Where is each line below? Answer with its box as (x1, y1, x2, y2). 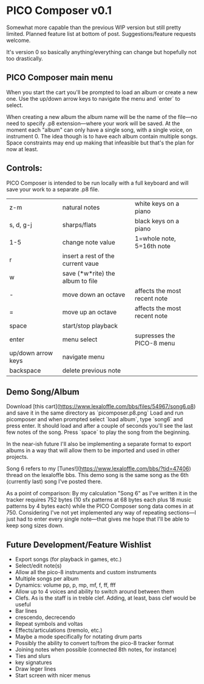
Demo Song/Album (6, 387, 80, 397)
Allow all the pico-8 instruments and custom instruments (15, 569, 157, 576)
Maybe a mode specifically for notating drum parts (15, 633, 143, 640)
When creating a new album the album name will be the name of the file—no (6, 113, 197, 120)
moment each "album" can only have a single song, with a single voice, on (6, 126, 192, 134)
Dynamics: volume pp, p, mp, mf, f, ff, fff (15, 581, 116, 589)
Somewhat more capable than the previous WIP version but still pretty (6, 24, 182, 31)
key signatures (15, 659, 52, 666)
